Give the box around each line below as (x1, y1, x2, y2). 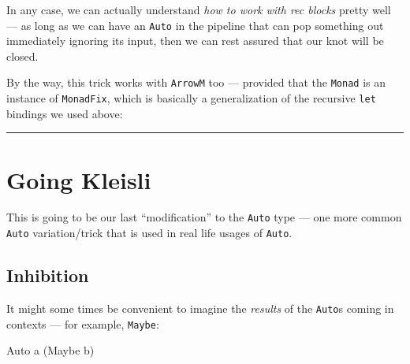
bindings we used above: (6, 105, 123, 121)
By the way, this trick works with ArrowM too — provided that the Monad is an (6, 74, 386, 91)
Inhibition (6, 263, 89, 288)
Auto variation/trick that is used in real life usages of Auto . (6, 225, 293, 241)
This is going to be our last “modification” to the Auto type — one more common (6, 209, 402, 225)
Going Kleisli (6, 163, 151, 195)
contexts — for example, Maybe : (6, 315, 159, 332)
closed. (6, 47, 39, 64)
